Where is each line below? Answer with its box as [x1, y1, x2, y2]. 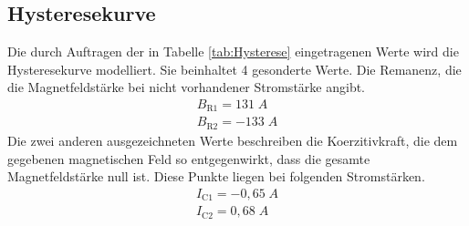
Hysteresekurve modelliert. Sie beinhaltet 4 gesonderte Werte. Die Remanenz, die [7, 59, 462, 78]
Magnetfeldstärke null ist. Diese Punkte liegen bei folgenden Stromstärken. [7, 167, 425, 186]
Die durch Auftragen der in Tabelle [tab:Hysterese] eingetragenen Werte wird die [7, 42, 459, 61]
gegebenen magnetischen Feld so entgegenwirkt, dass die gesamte [7, 149, 370, 168]
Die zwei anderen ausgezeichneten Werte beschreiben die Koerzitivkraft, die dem [7, 130, 458, 149]
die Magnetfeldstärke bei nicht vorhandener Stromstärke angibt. [7, 77, 365, 97]
